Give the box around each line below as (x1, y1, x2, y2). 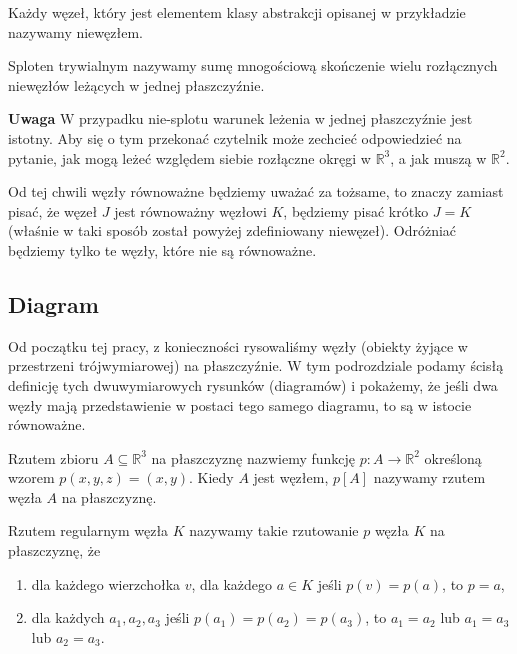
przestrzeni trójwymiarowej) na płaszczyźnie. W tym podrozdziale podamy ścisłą (8, 355, 504, 376)
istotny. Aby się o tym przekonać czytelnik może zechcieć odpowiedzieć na (8, 127, 462, 148)
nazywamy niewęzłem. (8, 21, 143, 42)
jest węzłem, (253, 467, 329, 488)
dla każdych (31, 607, 105, 628)
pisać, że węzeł (8, 200, 98, 221)
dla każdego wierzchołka (31, 573, 181, 594)
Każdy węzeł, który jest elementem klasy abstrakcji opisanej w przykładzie (8, 2, 466, 22)
